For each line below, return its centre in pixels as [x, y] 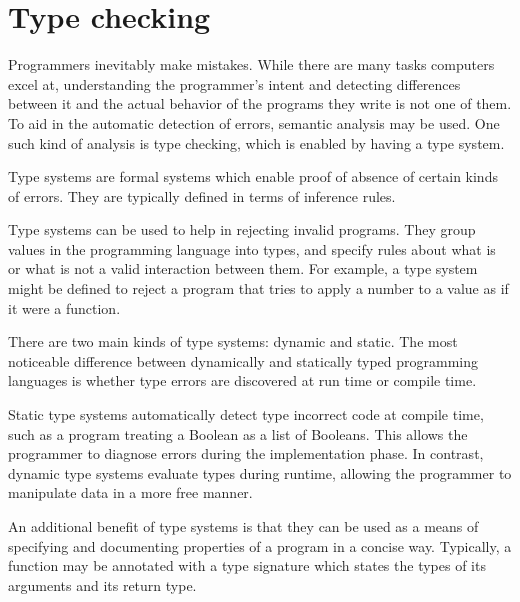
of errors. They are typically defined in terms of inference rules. [202, 195]
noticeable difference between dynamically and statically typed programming [243, 360]
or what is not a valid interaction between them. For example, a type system [243, 268]
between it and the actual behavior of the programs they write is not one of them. [260, 103]
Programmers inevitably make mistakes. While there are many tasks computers [251, 64]
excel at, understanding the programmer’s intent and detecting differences [234, 83]
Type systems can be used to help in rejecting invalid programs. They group [242, 229]
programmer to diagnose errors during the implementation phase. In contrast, [246, 453]
